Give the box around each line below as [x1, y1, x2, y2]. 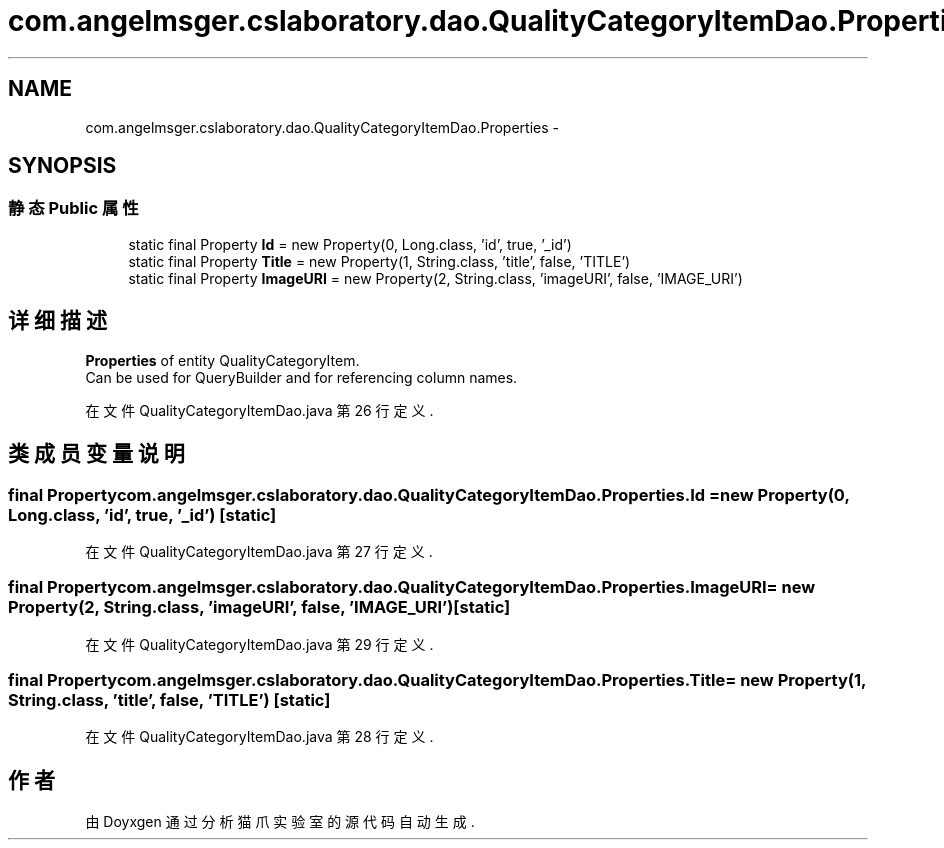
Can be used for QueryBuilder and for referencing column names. [85, 368, 518, 386]
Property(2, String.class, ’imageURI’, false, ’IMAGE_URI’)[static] [8, 597, 511, 618]
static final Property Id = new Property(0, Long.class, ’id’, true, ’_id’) [128, 235, 572, 253]
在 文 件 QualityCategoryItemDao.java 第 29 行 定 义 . [85, 635, 434, 653]
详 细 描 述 [8, 308, 107, 334]
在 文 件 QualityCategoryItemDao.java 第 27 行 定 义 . [85, 542, 433, 560]
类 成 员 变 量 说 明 [8, 441, 185, 467]
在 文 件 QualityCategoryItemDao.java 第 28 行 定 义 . [85, 728, 434, 746]
